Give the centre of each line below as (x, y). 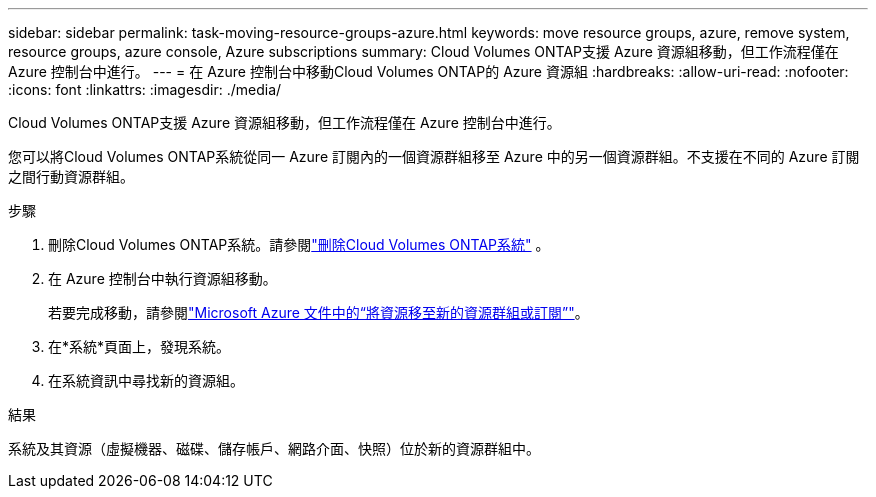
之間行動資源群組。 (71, 176)
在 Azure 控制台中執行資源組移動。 (162, 278)
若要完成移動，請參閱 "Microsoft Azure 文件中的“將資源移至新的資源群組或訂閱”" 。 (318, 312)
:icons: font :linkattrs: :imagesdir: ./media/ (145, 89)
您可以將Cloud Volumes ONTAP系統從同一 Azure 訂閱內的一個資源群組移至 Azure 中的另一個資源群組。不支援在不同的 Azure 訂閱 (434, 156)
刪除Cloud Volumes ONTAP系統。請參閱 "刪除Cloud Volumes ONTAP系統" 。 (299, 244)
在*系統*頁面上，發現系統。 (139, 346)
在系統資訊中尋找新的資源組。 (146, 380)
